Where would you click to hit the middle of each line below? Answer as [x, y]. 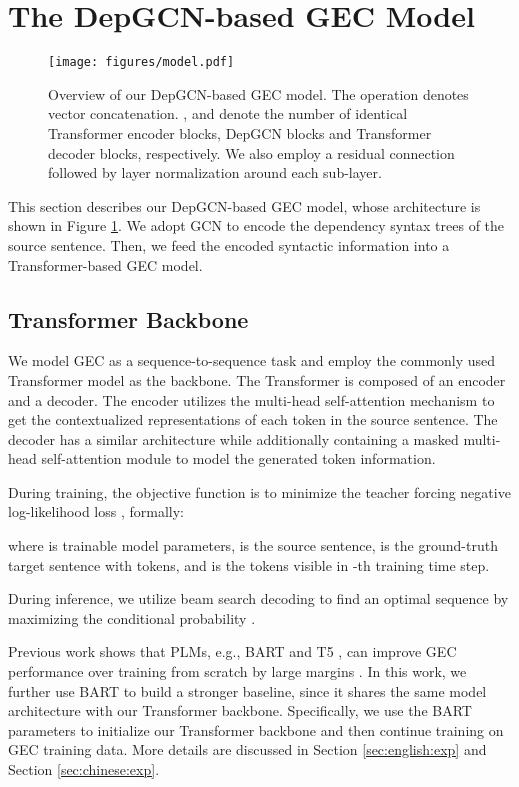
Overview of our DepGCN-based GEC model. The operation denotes [258, 93]
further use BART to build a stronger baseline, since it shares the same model [247, 690]
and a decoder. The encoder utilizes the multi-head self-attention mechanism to [251, 399]
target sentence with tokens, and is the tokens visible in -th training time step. [249, 564]
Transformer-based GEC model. [105, 264]
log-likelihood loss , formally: [96, 511]
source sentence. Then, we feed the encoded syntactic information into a [229, 244]
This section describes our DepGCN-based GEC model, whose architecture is [244, 205]
